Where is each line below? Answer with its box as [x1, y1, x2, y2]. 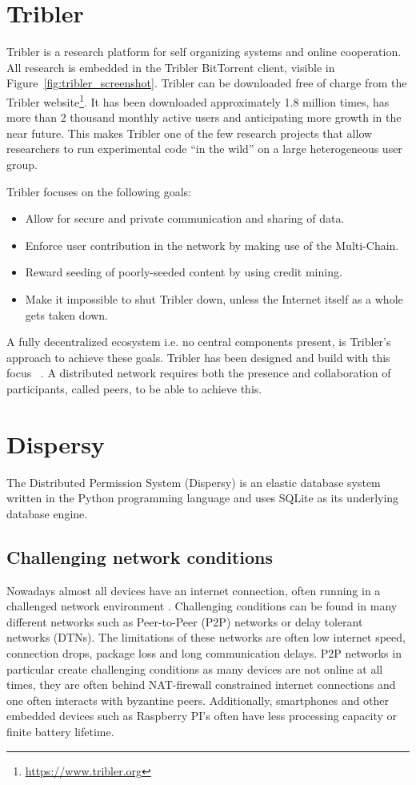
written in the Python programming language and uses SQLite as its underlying [6, 489, 399, 506]
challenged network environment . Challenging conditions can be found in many [6, 598, 398, 614]
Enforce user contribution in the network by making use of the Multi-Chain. [25, 236, 399, 253]
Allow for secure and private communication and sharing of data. [25, 210, 345, 227]
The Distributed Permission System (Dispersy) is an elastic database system [6, 473, 381, 490]
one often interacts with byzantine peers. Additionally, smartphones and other [6, 691, 390, 708]
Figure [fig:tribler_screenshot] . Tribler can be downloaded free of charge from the [6, 74, 407, 91]
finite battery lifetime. [6, 723, 114, 739]
